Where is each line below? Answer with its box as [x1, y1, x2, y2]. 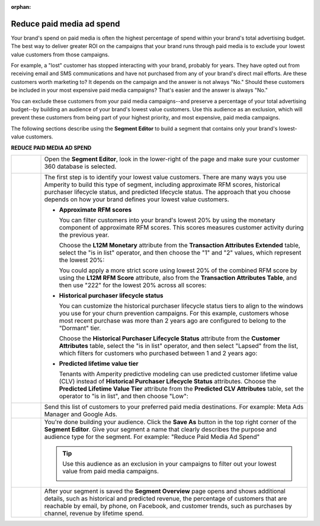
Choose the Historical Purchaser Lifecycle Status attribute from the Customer [59, 334, 280, 343]
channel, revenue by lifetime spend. [44, 509, 144, 517]
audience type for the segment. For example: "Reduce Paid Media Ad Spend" [44, 433, 260, 441]
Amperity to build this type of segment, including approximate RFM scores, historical [44, 180, 281, 189]
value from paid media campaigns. [62, 467, 159, 475]
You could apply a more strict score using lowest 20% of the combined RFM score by [59, 266, 297, 275]
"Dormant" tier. [59, 324, 101, 332]
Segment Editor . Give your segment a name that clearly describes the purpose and [44, 425, 277, 433]
